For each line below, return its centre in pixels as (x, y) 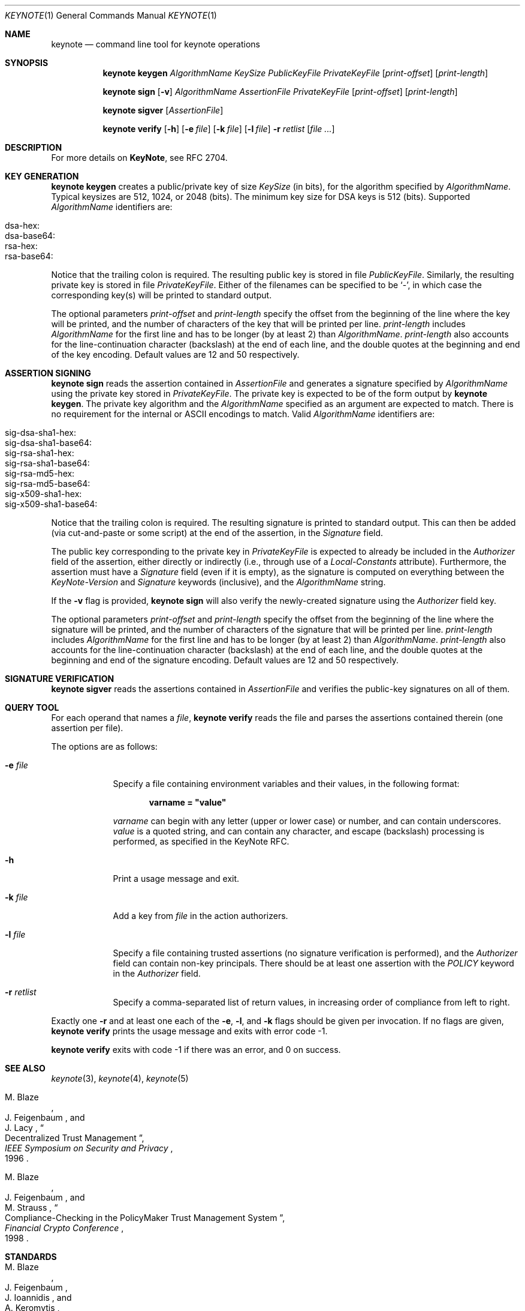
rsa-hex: (21, 246)
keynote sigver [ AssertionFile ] (163, 110)
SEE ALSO (25, 1068)
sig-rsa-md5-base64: (48, 484)
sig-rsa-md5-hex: (40, 473)
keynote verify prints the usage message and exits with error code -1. (189, 1031)
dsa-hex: (22, 225)
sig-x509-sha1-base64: (51, 504)
